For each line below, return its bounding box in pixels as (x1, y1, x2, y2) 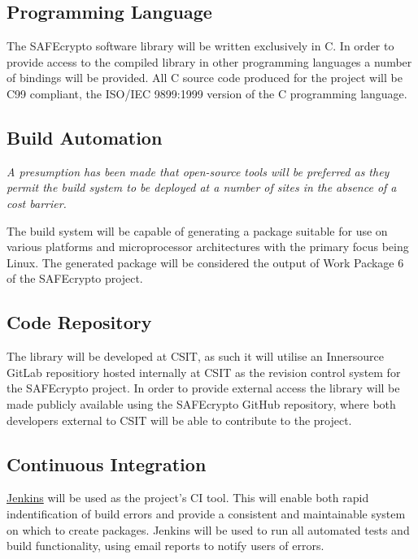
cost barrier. (7, 194, 67, 211)
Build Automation (7, 124, 163, 149)
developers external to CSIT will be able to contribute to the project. (7, 411, 352, 428)
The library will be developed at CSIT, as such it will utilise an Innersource (7, 348, 385, 365)
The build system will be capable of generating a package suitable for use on (7, 222, 388, 239)
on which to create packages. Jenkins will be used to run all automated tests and (7, 521, 410, 538)
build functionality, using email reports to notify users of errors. (7, 537, 324, 554)
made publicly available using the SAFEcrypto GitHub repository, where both (7, 395, 396, 412)
